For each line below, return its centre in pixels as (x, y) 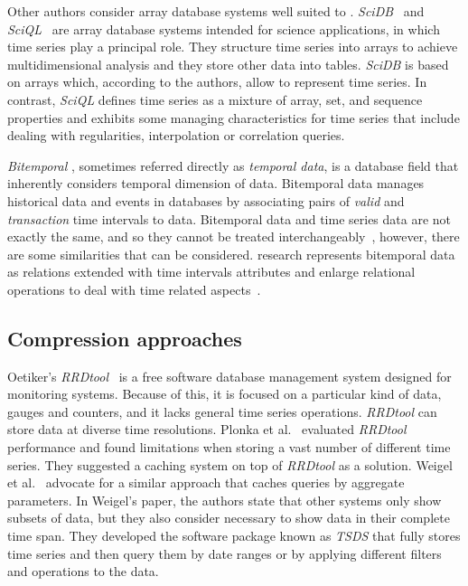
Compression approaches (125, 338)
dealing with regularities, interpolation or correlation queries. (176, 135)
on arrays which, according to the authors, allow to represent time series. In (217, 82)
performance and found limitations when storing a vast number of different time (229, 447)
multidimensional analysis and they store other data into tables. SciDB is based (228, 64)
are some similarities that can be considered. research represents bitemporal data (231, 254)
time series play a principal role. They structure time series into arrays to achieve (233, 47)
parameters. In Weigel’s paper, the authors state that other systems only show (225, 500)
